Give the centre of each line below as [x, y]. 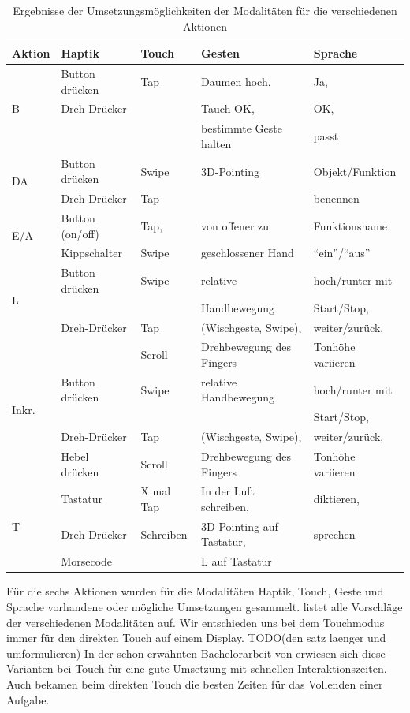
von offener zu [235, 225]
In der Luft [228, 491]
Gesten [221, 53]
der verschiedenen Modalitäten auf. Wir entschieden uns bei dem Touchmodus [196, 622]
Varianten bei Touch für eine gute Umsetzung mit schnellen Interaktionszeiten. [197, 668]
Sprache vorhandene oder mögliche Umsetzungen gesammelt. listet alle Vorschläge [205, 607]
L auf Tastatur [237, 561]
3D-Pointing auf [240, 526]
